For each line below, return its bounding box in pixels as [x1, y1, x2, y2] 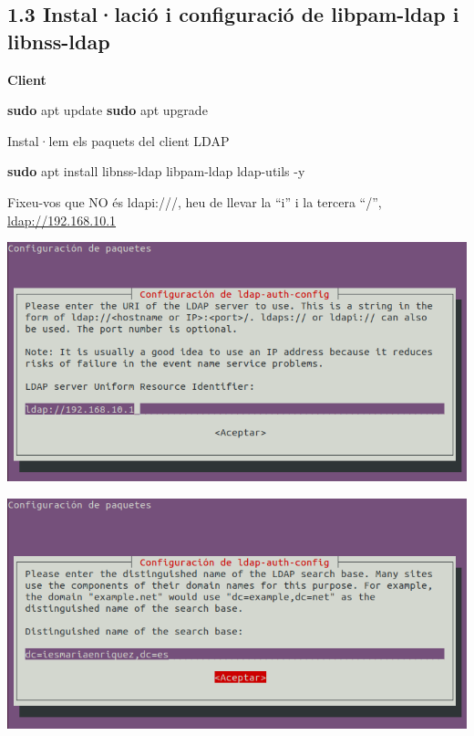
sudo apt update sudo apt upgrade [7, 100, 208, 120]
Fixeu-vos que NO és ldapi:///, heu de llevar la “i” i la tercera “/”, [7, 192, 382, 211]
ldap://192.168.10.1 [7, 210, 117, 229]
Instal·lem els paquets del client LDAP [7, 131, 230, 150]
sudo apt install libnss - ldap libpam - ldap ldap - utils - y [7, 162, 305, 181]
